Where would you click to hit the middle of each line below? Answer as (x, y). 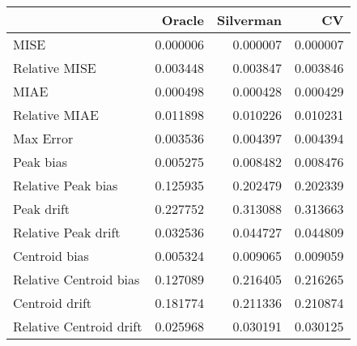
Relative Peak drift (67, 232)
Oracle (183, 20)
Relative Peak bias (66, 185)
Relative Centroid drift (78, 326)
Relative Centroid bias (76, 279)
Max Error (43, 138)
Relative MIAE (56, 115)
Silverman (249, 20)
